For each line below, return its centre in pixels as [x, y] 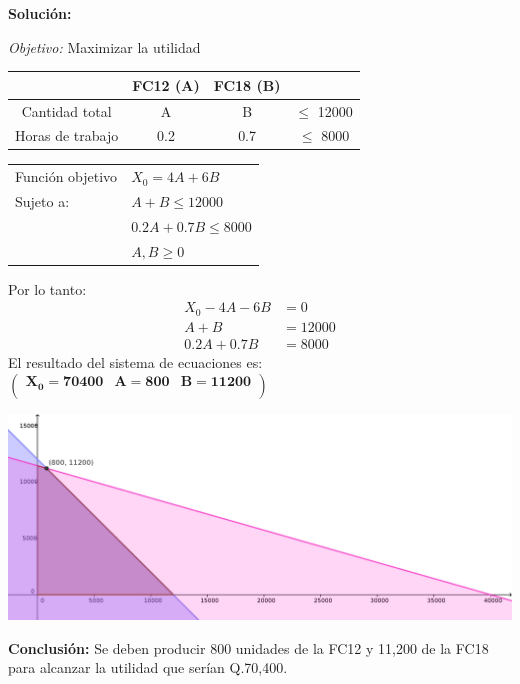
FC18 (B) [247, 84]
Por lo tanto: [47, 288]
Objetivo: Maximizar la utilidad [104, 46]
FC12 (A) [166, 84]
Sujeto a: [42, 201]
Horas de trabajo [67, 135]
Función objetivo [66, 176]
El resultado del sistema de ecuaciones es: [135, 361]
